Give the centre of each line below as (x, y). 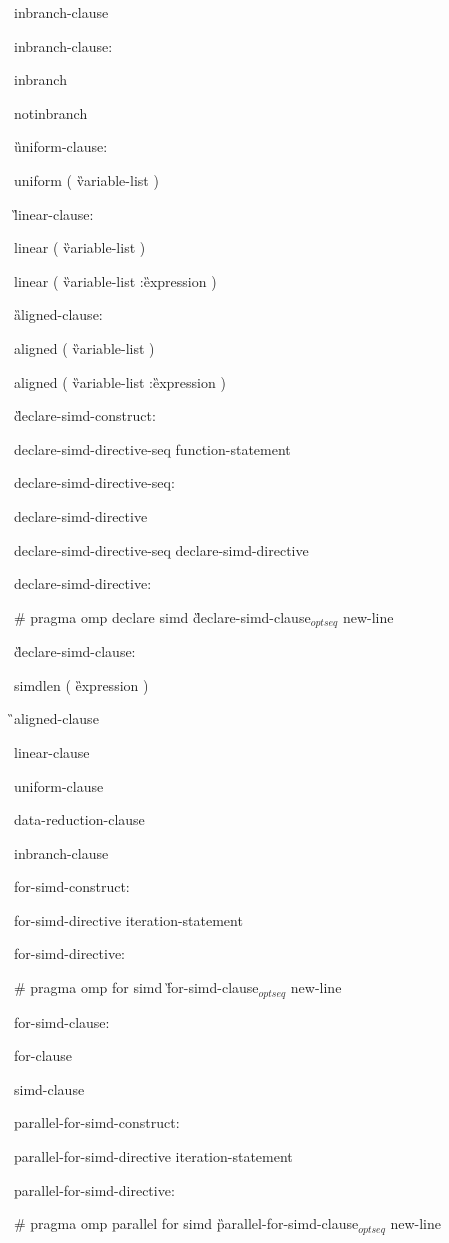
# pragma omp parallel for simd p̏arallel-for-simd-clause (186, 1223)
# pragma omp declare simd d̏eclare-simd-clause (162, 616)
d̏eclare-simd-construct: (85, 415)
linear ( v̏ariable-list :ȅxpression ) (115, 280)
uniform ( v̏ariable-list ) (86, 179)
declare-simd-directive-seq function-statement (152, 448)
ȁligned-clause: (58, 314)
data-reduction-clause (79, 819)
